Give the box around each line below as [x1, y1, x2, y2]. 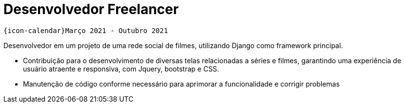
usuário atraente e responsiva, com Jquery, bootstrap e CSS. [23, 64, 219, 73]
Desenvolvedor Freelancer [3, 1, 179, 18]
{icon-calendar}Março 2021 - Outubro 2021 [3, 26, 168, 35]
